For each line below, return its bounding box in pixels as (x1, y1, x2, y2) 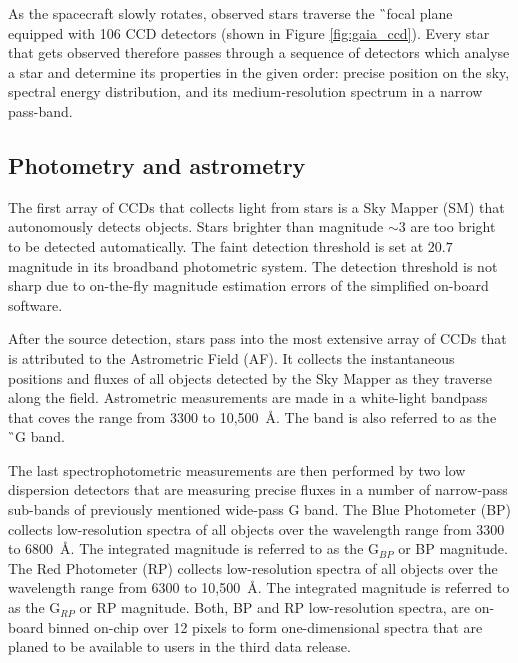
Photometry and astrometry (8, 149, 306, 180)
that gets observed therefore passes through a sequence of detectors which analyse (8, 42, 510, 63)
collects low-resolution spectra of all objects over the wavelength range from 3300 (8, 518, 505, 539)
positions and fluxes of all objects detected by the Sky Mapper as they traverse (8, 367, 492, 388)
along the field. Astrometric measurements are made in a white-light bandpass (8, 387, 488, 408)
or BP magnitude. (398, 538, 508, 559)
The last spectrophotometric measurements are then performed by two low (8, 459, 466, 480)
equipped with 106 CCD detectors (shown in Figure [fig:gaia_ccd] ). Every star (8, 22, 490, 43)
